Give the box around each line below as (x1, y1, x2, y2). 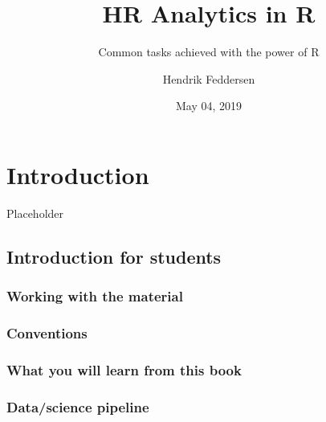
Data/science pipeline (6, 396, 149, 416)
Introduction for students (6, 244, 222, 268)
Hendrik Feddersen (162, 70, 255, 87)
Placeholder (6, 204, 64, 221)
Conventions (6, 322, 88, 342)
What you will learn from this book (6, 359, 242, 379)
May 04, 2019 (175, 97, 242, 114)
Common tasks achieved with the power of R (98, 43, 320, 60)
